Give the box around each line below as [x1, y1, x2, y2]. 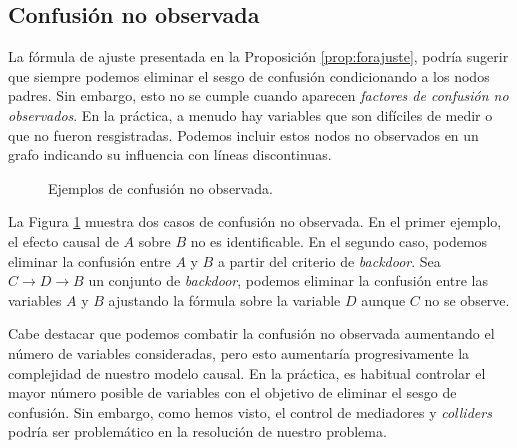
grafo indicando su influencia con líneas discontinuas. [8, 144, 332, 165]
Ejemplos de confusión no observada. [48, 177, 273, 198]
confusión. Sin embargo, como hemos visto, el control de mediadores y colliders [8, 401, 492, 422]
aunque [361, 289, 406, 310]
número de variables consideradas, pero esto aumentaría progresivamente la [8, 342, 470, 363]
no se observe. [424, 289, 510, 310]
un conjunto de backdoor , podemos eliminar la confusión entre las [88, 270, 489, 291]
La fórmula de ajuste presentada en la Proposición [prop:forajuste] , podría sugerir [8, 46, 509, 67]
